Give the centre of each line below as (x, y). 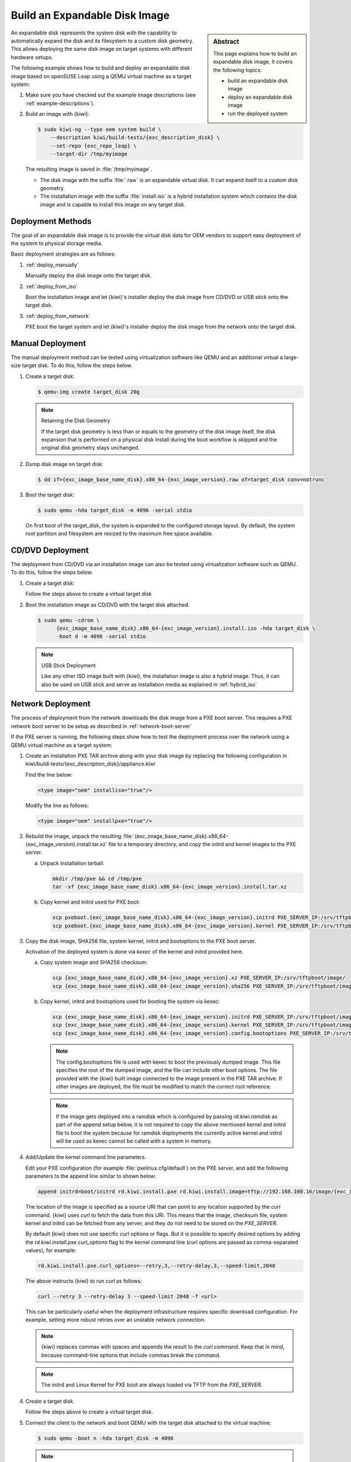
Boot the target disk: (50, 495)
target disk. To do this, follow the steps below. (77, 365)
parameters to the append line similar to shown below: (91, 1176)
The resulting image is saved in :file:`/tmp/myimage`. (89, 169)
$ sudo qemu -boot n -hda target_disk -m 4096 (106, 1438)
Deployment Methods (51, 221)
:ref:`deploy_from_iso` (52, 286)
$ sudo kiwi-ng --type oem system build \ (99, 130)
